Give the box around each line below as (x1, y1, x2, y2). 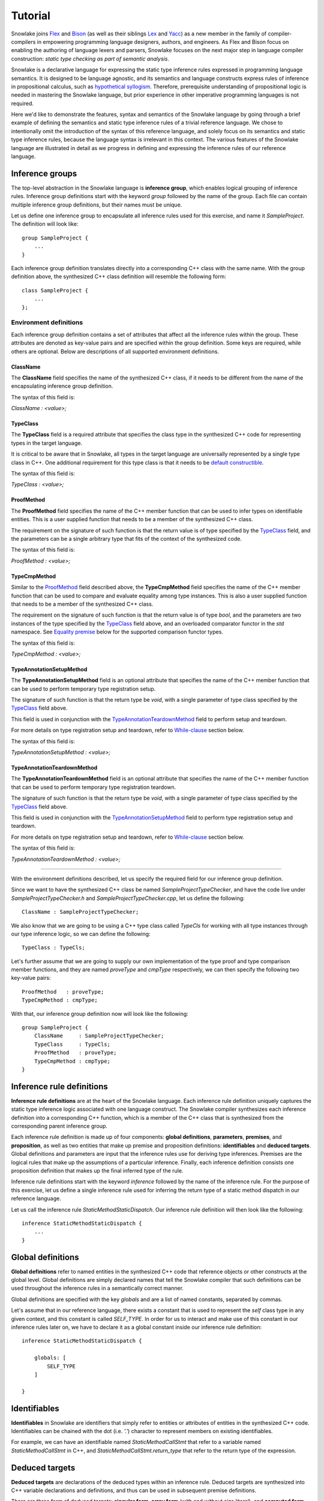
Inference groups (11, 168, 77, 178)
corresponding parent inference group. (11, 1123, 108, 1130)
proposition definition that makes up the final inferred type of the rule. (11, 1167, 184, 1174)
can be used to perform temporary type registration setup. (11, 685, 156, 692)
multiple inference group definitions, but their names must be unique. (11, 201, 182, 208)
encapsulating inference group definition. (11, 382, 113, 390)
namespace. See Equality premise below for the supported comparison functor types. (11, 628, 223, 636)
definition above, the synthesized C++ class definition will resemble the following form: (11, 273, 226, 280)
